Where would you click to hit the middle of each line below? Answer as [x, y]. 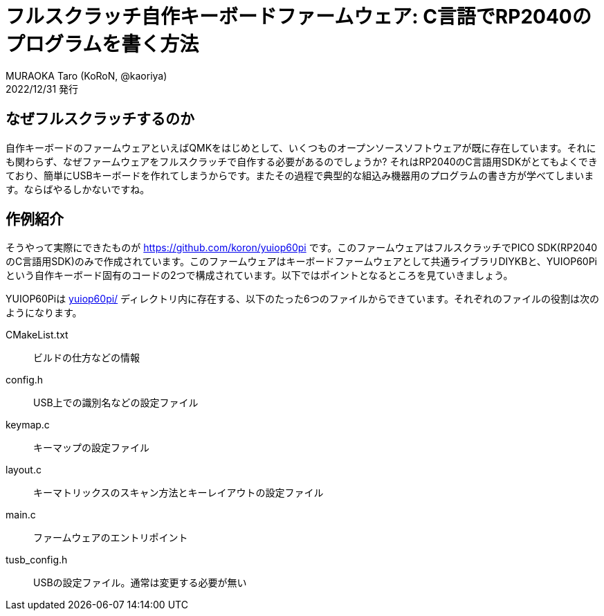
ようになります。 [44, 313]
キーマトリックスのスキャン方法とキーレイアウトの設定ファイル [179, 493]
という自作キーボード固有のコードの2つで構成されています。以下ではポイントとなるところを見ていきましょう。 [259, 275]
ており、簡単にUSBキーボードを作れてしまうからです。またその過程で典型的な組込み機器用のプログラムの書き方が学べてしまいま [300, 175]
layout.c [24, 470]
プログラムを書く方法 [102, 44]
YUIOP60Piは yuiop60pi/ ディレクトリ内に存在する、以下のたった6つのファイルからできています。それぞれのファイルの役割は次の [302, 299]
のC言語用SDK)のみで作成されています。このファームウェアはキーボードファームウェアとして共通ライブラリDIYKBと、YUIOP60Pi [302, 262]
